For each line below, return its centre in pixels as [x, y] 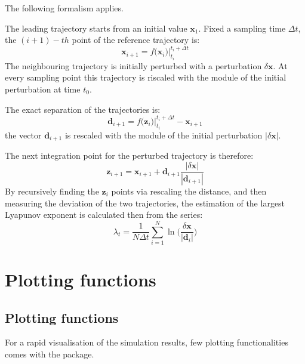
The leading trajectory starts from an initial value [96, 28]
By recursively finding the [52, 191]
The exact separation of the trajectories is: [83, 109]
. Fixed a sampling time [242, 28]
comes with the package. [50, 354]
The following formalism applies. [64, 8]
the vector [23, 135]
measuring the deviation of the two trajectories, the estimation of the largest [145, 203]
